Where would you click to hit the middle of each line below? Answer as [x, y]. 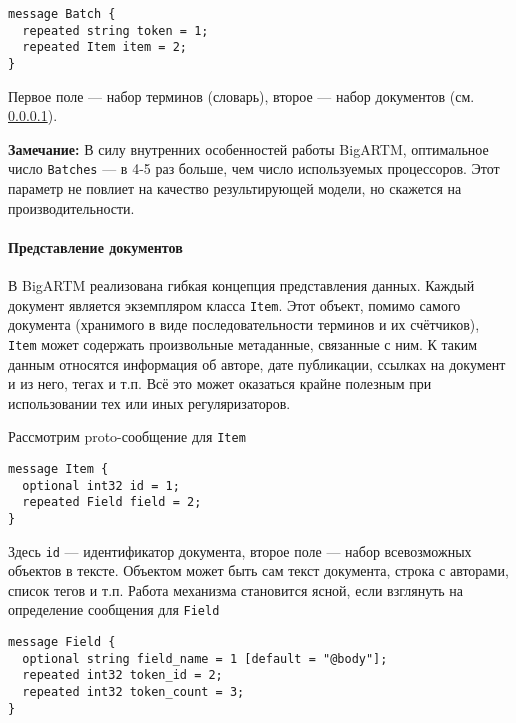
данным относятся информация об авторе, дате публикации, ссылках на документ [257, 363]
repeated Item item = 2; [104, 47]
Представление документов [95, 246]
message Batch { [62, 14]
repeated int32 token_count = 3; [133, 692]
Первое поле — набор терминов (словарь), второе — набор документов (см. [241, 95]
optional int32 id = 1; [101, 485]
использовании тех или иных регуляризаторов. [149, 402]
